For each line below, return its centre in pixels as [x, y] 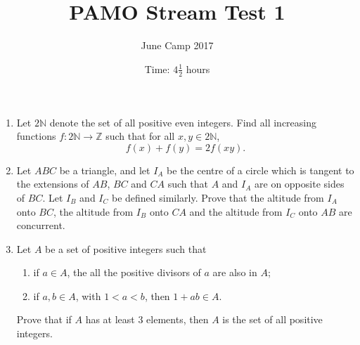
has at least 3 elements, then [147, 319]
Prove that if [44, 319]
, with [88, 295]
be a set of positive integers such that [126, 248]
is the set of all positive [272, 319]
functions [36, 136]
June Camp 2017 [177, 45]
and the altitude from [236, 211]
